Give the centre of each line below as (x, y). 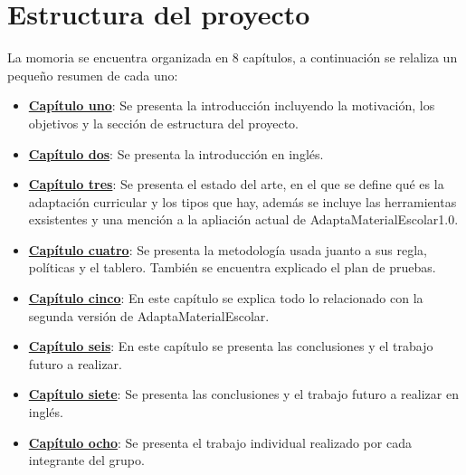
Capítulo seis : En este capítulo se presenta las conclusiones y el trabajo (231, 346)
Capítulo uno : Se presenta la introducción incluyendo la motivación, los (232, 105)
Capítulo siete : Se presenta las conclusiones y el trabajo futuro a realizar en (243, 394)
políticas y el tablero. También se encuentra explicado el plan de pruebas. (232, 267)
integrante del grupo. (86, 460)
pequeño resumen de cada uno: (93, 75)
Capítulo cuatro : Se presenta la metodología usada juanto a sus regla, (228, 249)
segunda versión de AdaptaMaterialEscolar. (149, 315)
